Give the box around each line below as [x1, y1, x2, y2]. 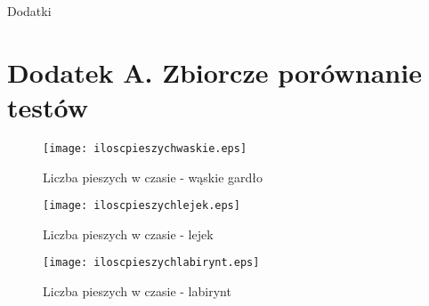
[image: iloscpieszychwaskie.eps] [43, 141, 247, 155]
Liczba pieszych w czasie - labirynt [43, 282, 231, 301]
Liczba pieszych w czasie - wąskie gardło [43, 167, 263, 186]
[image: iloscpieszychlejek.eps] [43, 199, 240, 213]
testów [7, 88, 88, 125]
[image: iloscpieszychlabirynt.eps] [43, 256, 260, 270]
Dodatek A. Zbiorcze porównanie [7, 53, 422, 90]
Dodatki [7, 2, 52, 20]
